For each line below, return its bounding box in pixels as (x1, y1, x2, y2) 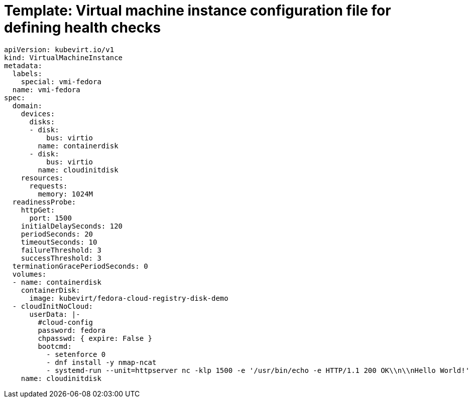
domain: (12, 101, 42, 110)
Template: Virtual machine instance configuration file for (4, 2, 391, 19)
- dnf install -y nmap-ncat (46, 358, 157, 366)
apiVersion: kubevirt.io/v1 (4, 45, 114, 54)
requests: (29, 181, 68, 190)
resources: (21, 173, 64, 182)
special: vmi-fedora (21, 77, 101, 86)
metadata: (4, 61, 42, 70)
